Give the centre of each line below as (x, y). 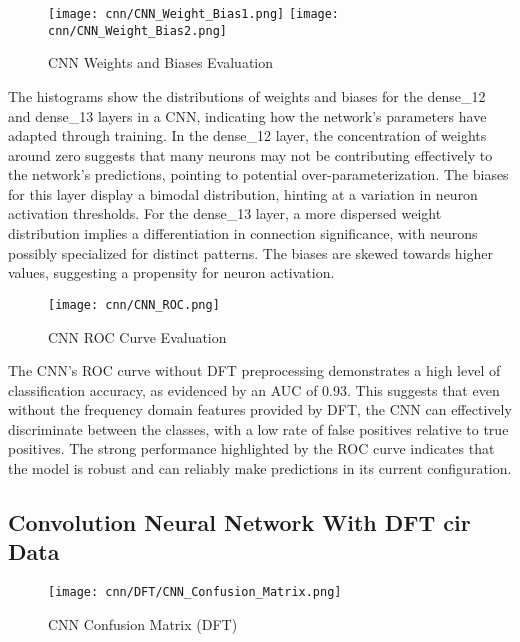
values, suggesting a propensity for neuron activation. (171, 272)
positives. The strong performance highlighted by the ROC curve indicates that (251, 448)
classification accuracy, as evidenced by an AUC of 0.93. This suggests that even (254, 389)
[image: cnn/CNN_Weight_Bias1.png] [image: (194, 14)
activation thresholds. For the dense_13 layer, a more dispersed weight (225, 213)
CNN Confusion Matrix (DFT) (143, 623)
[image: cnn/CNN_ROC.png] (134, 304)
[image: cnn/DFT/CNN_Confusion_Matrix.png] (195, 592)
